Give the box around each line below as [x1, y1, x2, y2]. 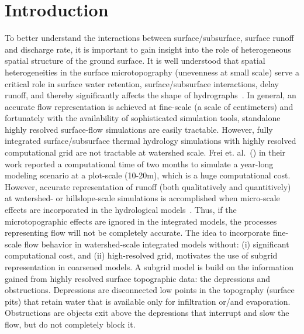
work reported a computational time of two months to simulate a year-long [5, 157, 274, 170]
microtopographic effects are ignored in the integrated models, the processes [5, 215, 277, 227]
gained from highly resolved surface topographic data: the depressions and [5, 272, 271, 284]
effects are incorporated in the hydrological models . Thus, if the [5, 204, 237, 216]
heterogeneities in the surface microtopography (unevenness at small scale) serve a [5, 66, 299, 78]
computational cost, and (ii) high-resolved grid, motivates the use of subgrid [5, 249, 278, 261]
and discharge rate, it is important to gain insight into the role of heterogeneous [5, 43, 291, 55]
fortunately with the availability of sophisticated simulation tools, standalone [5, 112, 281, 124]
